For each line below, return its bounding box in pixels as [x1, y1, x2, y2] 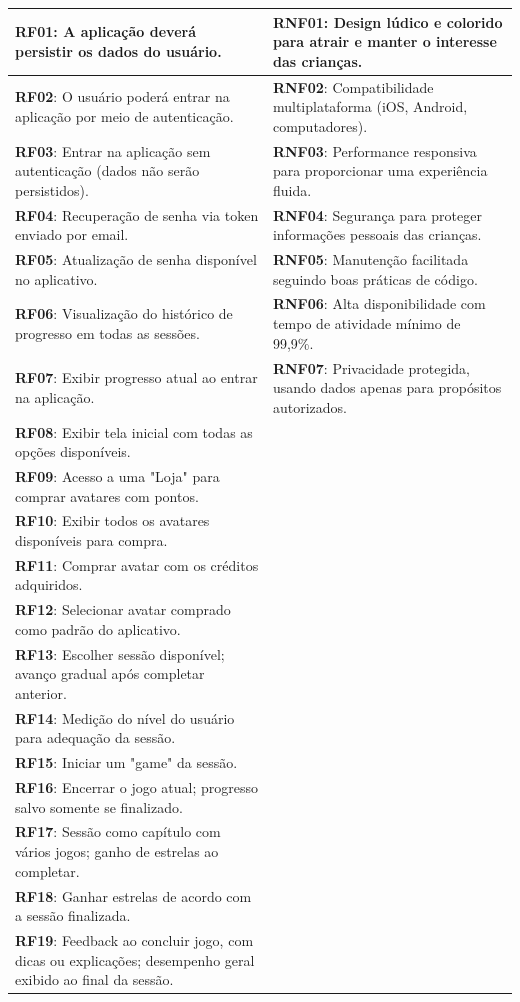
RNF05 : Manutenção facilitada [272, 249, 469, 270]
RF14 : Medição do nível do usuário [15, 707, 235, 728]
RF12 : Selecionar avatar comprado [15, 599, 231, 620]
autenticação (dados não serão [15, 160, 200, 181]
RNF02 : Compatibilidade [272, 76, 434, 97]
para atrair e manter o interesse [272, 31, 497, 52]
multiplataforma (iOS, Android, [272, 96, 468, 117]
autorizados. [272, 396, 347, 417]
